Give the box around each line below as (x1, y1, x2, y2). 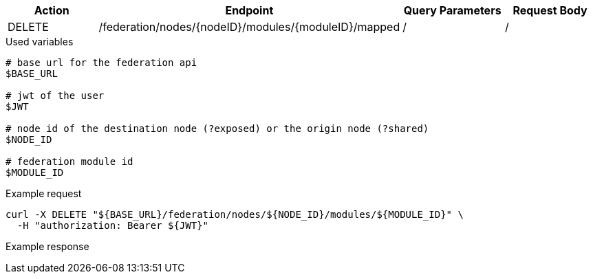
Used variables (6, 36, 74, 47)
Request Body (513, 3, 587, 17)
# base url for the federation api (6, 57, 197, 68)
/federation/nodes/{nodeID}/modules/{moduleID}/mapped (98, 20, 400, 34)
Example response (6, 241, 89, 252)
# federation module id (6, 156, 133, 167)
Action (34, 3, 69, 17)
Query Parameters (403, 3, 502, 17)
